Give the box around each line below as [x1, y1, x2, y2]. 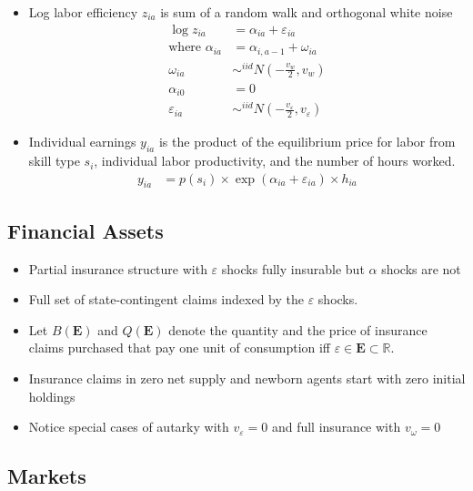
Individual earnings [28, 132, 136, 151]
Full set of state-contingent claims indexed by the [28, 290, 304, 309]
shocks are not [381, 259, 461, 278]
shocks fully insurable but [221, 259, 365, 278]
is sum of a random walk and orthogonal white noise [160, 3, 453, 21]
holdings [28, 386, 75, 405]
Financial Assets [7, 216, 164, 244]
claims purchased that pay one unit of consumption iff [28, 338, 331, 357]
